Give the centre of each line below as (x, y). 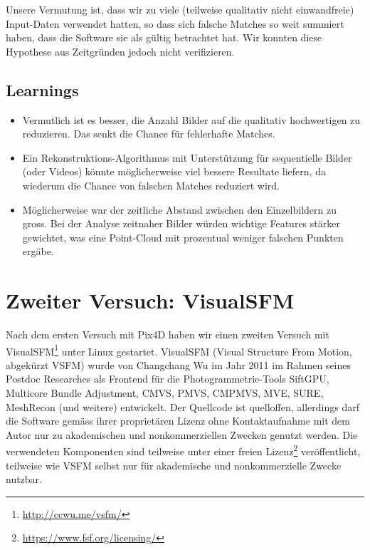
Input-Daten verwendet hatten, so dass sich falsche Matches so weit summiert (175, 23)
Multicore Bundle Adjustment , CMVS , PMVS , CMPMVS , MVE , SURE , (165, 393)
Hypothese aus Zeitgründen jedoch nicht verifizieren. (120, 51)
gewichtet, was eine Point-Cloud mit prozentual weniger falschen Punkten (183, 237)
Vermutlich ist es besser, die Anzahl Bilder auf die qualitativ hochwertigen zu (191, 119)
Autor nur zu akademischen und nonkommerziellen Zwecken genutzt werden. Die (182, 434)
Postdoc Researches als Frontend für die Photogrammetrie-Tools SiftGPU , (168, 379)
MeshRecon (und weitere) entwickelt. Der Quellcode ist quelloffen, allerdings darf (183, 406)
